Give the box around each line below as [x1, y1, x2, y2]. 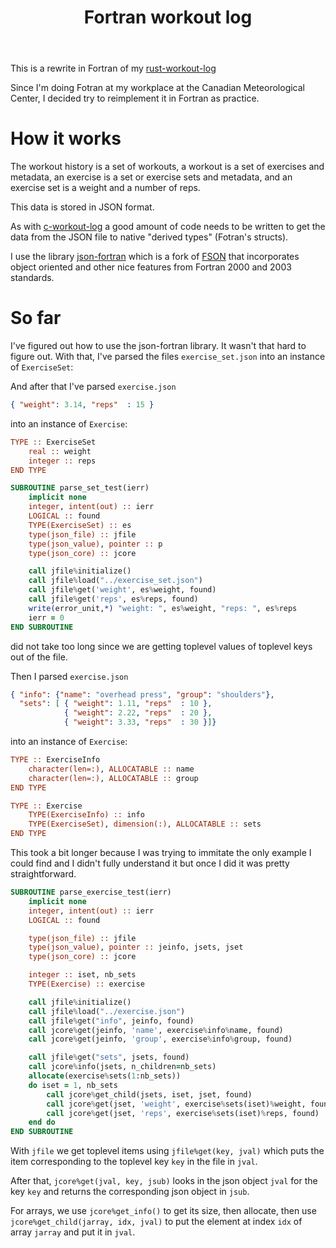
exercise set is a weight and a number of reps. [10, 182, 201, 194]
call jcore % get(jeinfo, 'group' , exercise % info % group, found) [28, 1034, 293, 1045]
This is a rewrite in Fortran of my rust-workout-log [10, 62, 217, 75]
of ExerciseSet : [10, 361, 74, 373]
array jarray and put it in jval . [10, 1226, 136, 1238]
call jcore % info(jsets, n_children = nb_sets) [28, 1062, 217, 1072]
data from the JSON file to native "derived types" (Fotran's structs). [10, 231, 289, 243]
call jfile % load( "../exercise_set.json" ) [28, 576, 203, 586]
